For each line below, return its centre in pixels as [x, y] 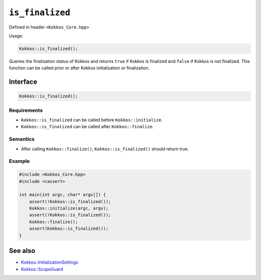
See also [22, 251]
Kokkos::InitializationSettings [50, 262]
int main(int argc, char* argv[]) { [63, 195]
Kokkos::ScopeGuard [42, 269]
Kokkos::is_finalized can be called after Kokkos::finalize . [87, 127]
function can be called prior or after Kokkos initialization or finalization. [79, 68]
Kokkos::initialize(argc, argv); [69, 208]
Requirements [26, 110]
